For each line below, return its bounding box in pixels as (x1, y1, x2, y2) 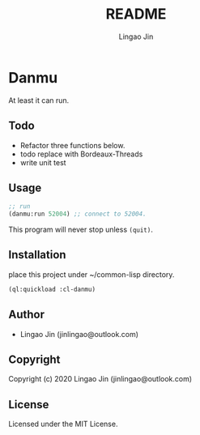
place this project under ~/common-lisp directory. (8, 269, 175, 279)
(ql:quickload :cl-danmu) (8, 285, 96, 293)
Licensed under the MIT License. (8, 419, 118, 429)
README (105, 5, 167, 23)
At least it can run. (8, 95, 70, 105)
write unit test (19, 157, 66, 167)
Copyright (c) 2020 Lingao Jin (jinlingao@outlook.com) (8, 374, 193, 384)
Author (8, 308, 45, 322)
